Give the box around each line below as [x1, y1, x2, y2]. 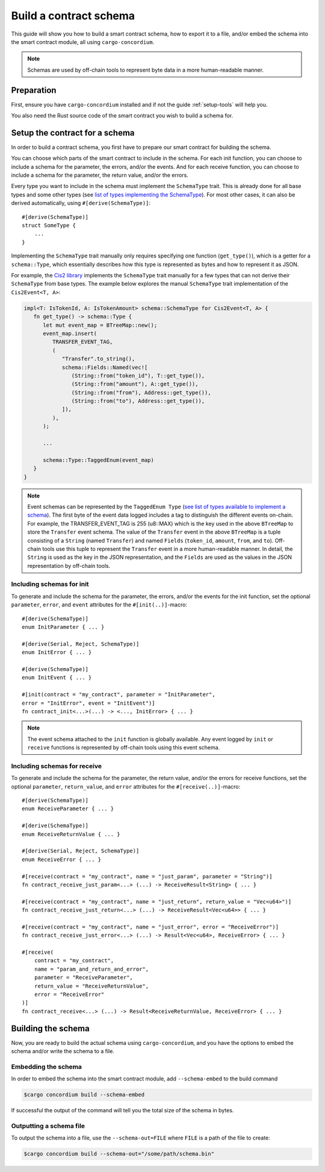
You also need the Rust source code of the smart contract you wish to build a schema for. [11, 112, 234, 119]
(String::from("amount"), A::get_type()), [71, 380, 199, 388]
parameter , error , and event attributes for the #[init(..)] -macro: [11, 601, 188, 608]
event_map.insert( [43, 330, 97, 337]
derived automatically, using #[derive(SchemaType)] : [11, 200, 150, 207]
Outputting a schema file [11, 1121, 85, 1130]
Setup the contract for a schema [11, 127, 135, 138]
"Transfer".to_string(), [61, 356, 135, 362]
